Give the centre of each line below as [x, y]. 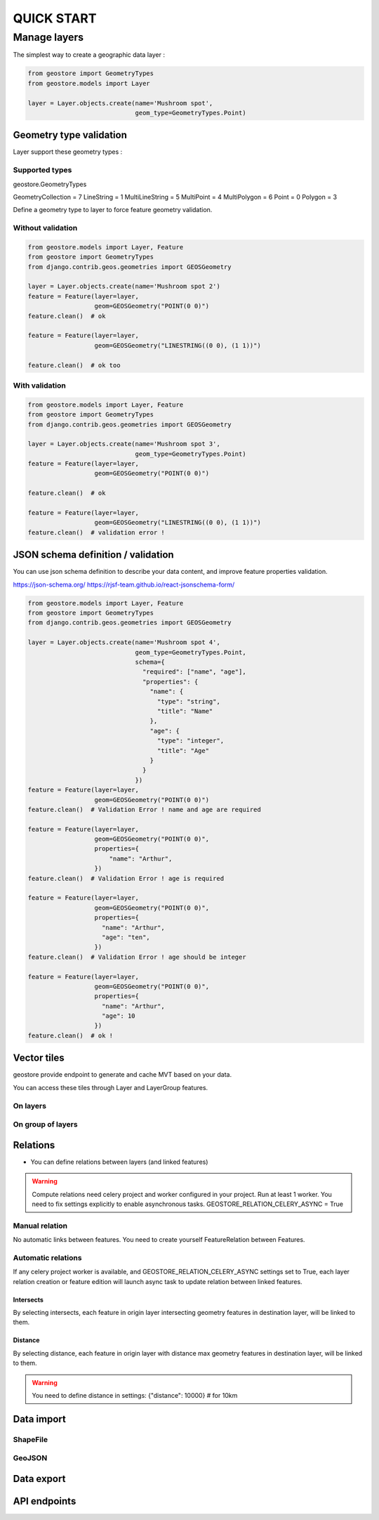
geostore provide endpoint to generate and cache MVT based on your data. [122, 1075]
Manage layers [48, 37]
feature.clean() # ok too [74, 365]
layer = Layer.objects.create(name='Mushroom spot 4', [124, 642]
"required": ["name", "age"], [194, 672]
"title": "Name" [185, 711]
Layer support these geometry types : [68, 152]
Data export [39, 1479]
